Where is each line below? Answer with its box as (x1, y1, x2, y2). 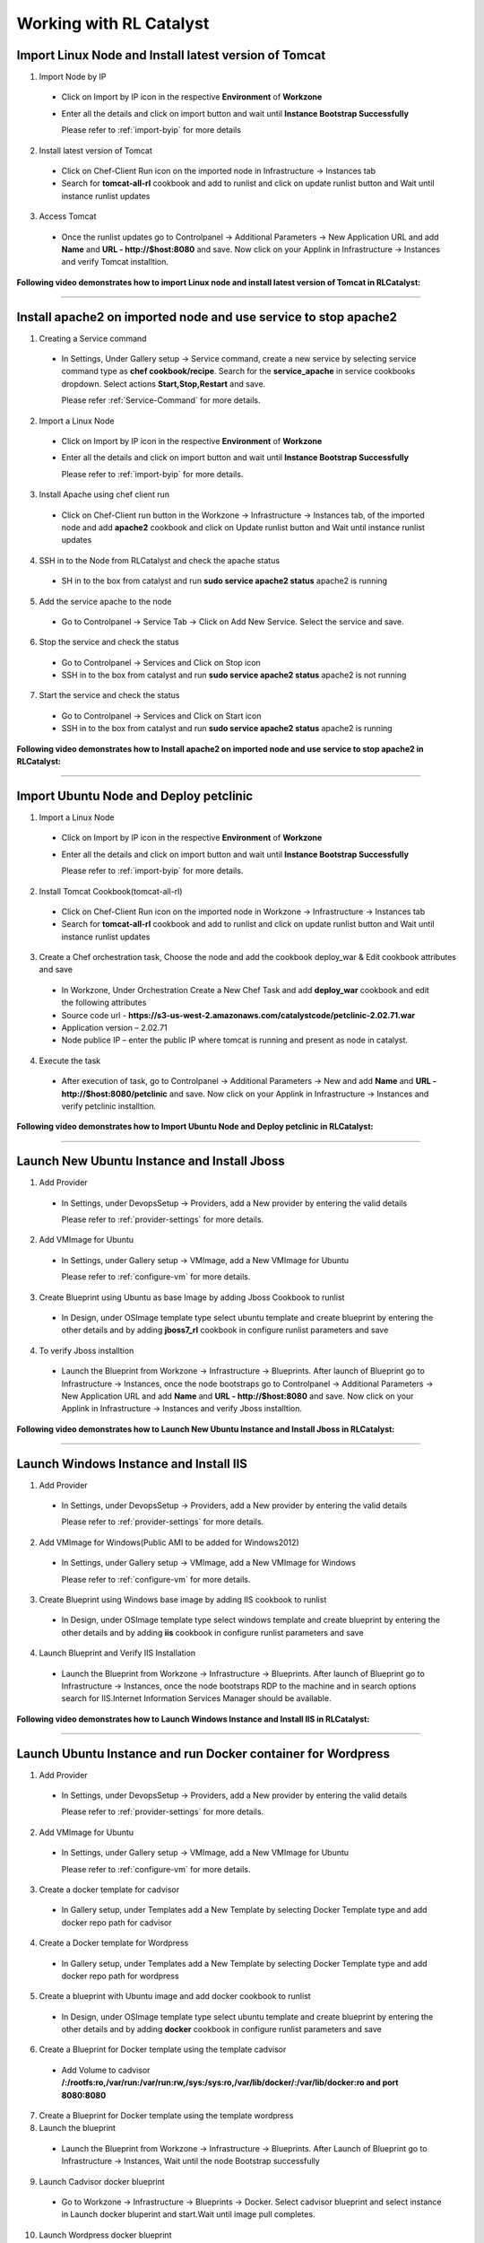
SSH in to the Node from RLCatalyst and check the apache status (39, 554, 281, 565)
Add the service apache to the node (39, 596, 172, 607)
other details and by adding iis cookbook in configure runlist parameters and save (61, 1627, 364, 1637)
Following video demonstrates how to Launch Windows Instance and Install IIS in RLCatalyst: (16, 1714, 370, 1724)
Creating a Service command (39, 333, 147, 344)
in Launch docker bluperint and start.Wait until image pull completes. (61, 2209, 315, 2220)
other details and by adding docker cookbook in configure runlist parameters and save (61, 2024, 382, 2035)
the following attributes (61, 997, 147, 1008)
